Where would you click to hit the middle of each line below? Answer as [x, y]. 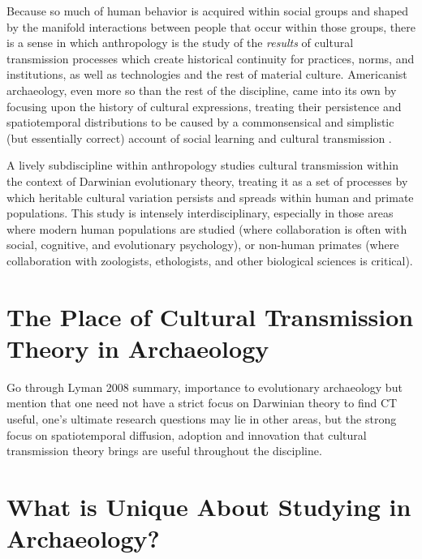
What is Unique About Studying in [209, 506]
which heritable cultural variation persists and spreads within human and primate [210, 197]
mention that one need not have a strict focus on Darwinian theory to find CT [202, 403]
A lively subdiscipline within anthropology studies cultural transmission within [202, 165]
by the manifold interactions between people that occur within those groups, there [211, 26]
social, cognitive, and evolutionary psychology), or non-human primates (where [203, 245]
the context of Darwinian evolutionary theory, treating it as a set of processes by [207, 181]
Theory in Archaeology [138, 348]
